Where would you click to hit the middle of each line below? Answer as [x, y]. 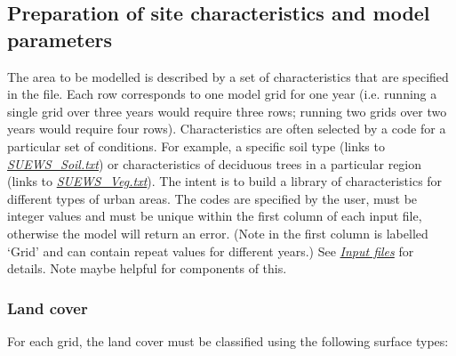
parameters [60, 39]
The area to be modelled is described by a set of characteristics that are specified [228, 76]
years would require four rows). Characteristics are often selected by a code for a [227, 129]
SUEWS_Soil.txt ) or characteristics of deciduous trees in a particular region [215, 163]
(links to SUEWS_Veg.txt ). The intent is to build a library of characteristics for [225, 181]
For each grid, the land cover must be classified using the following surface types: [228, 340]
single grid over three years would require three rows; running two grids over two [227, 111]
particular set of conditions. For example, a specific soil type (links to [196, 146]
